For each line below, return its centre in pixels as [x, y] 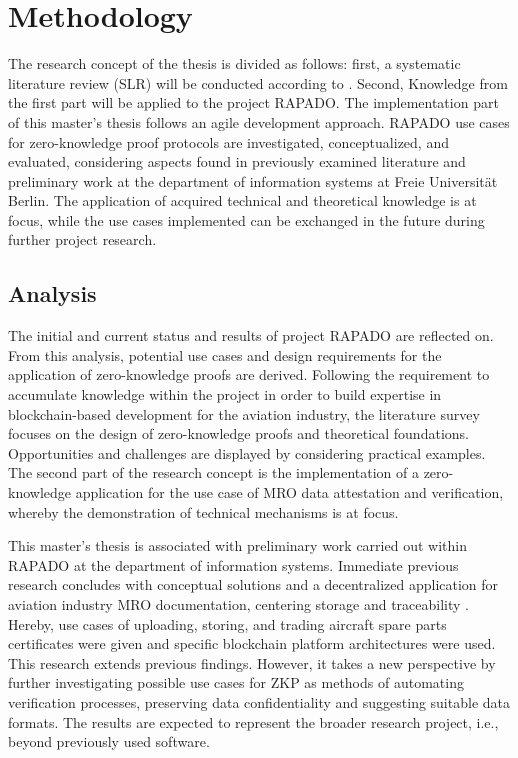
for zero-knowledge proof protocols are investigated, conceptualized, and [228, 141]
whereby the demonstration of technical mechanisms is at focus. [203, 511]
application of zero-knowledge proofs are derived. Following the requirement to [249, 374]
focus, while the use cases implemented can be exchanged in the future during [246, 219]
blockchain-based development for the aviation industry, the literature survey [244, 413]
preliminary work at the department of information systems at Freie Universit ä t [253, 180]
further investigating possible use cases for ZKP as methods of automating [236, 682]
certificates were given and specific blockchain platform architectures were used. [252, 643]
